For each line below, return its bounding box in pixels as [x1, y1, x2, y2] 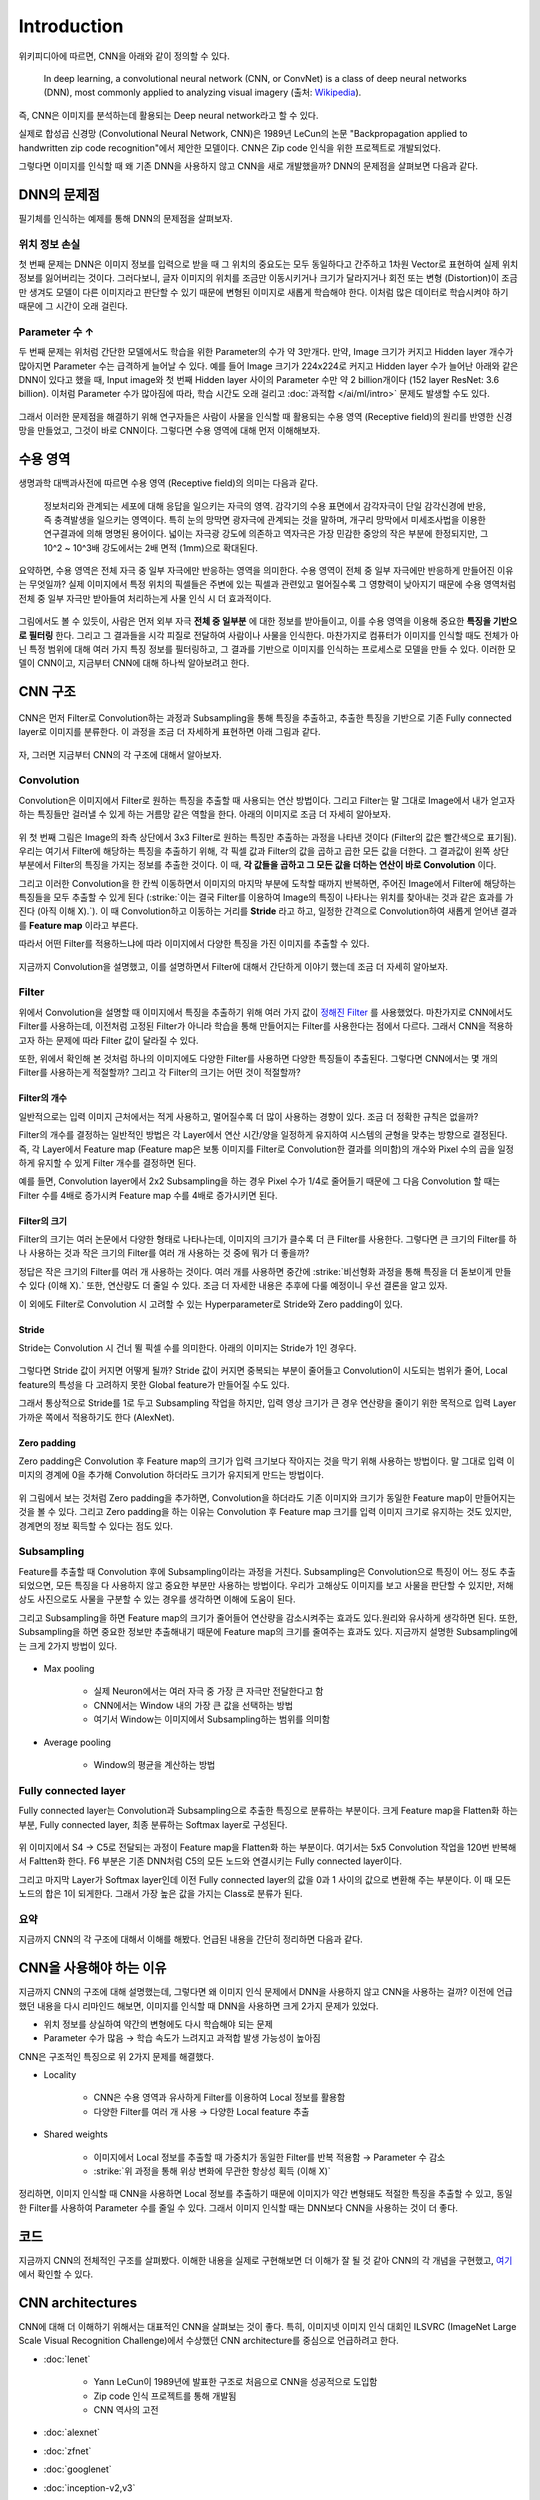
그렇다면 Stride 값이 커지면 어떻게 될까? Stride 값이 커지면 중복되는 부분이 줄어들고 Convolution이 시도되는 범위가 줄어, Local [18, 1365, 509, 1377]
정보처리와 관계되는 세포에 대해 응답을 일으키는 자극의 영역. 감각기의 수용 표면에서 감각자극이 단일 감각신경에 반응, [43, 500, 487, 512]
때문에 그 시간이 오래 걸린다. [18, 300, 129, 312]
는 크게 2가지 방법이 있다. [18, 1640, 118, 1652]
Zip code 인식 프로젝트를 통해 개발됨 [93, 2390, 237, 2402]
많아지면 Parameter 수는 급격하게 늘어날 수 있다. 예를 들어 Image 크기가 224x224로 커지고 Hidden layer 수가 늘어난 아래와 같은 [18, 360, 519, 372]
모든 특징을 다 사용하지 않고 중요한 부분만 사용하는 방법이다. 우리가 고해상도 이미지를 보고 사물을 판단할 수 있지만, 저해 [55, 1580, 514, 1592]
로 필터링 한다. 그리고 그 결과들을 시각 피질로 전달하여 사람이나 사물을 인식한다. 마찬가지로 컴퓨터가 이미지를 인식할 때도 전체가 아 [18, 629, 519, 641]
